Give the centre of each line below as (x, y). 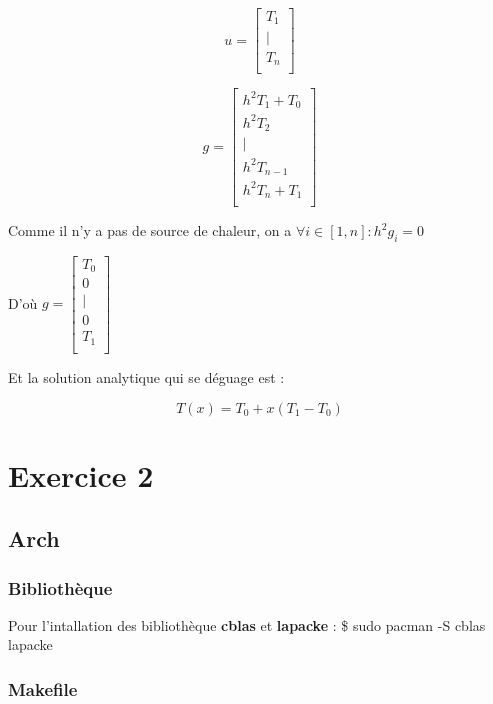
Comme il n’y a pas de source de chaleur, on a (150, 230)
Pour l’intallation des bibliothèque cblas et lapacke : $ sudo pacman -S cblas (247, 624)
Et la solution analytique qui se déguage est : (146, 376)
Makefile (43, 689)
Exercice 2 (81, 474)
